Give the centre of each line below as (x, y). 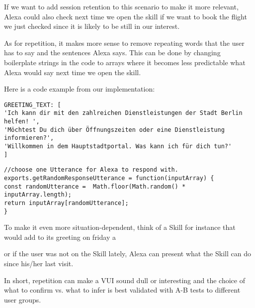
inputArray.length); (38, 195)
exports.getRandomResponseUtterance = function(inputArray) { (109, 178)
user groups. (23, 299)
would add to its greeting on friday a (60, 237)
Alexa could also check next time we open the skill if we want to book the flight (126, 16)
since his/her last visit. (39, 263)
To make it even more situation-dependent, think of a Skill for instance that (120, 227)
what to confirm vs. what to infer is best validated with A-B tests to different (122, 290)
